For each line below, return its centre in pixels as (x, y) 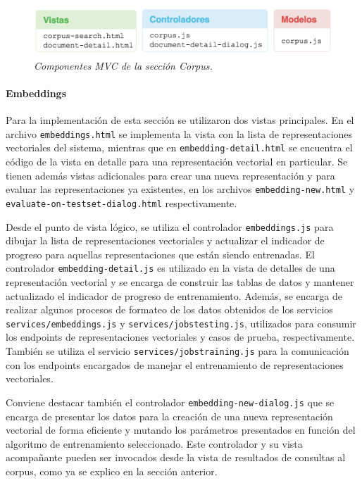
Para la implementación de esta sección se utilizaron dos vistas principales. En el (180, 120)
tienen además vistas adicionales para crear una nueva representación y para (170, 175)
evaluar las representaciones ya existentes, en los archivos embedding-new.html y (180, 189)
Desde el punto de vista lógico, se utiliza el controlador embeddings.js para (170, 226)
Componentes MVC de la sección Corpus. (123, 65)
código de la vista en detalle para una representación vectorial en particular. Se (177, 161)
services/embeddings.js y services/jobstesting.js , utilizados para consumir (181, 323)
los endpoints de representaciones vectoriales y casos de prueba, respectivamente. (180, 337)
